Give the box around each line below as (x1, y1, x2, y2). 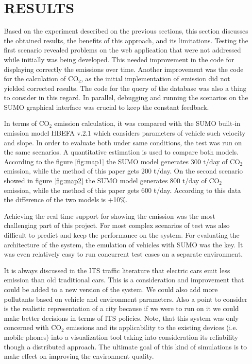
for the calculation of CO (4, 73, 79, 84)
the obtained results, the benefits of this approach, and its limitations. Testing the (4, 35, 249, 45)
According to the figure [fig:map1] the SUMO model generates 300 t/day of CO (4, 156, 240, 166)
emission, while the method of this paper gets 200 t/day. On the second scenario (4, 166, 243, 176)
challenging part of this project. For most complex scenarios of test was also (4, 220, 230, 230)
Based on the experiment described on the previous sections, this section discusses (4, 26, 248, 36)
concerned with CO (4, 322, 62, 332)
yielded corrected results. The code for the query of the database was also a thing (4, 83, 247, 93)
